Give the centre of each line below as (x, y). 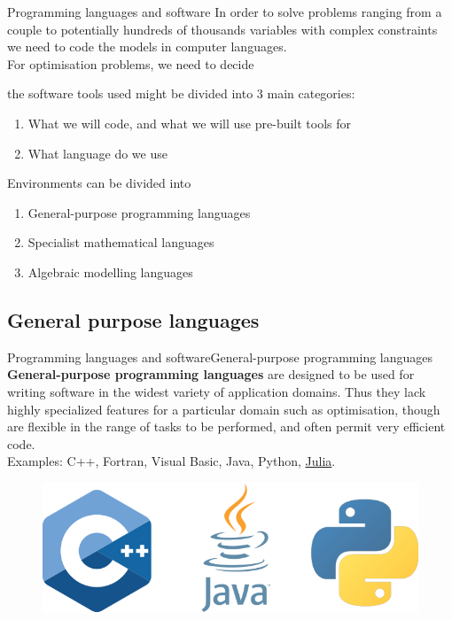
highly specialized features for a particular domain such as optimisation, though (224, 409)
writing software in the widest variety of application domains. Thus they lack (217, 391)
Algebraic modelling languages (110, 271)
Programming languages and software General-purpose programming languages (220, 356)
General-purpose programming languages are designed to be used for (211, 374)
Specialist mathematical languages (121, 242)
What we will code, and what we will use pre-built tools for (190, 123)
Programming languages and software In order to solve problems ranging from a (225, 12)
